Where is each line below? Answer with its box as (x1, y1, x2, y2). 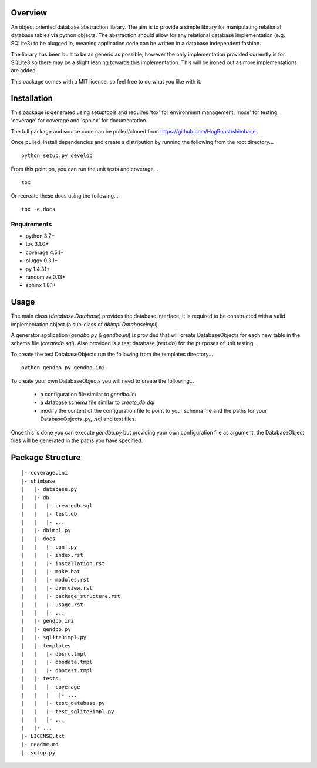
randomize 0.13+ (25, 273, 66, 281)
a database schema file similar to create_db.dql (40, 399, 155, 406)
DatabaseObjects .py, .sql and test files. (40, 415, 136, 423)
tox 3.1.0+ (25, 241, 49, 248)
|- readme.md (21, 741, 59, 748)
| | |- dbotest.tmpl (21, 667, 93, 673)
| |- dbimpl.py (21, 527, 71, 534)
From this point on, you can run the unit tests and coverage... (11, 165, 158, 172)
